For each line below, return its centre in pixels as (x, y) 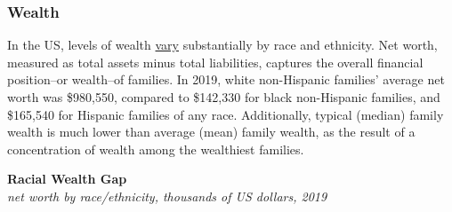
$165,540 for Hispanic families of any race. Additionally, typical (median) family (226, 114)
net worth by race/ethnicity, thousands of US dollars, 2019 (167, 196)
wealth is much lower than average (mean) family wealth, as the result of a (211, 132)
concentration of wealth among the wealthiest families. (156, 149)
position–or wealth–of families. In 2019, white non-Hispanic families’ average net (226, 79)
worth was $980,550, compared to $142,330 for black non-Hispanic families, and (224, 97)
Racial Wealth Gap (67, 179)
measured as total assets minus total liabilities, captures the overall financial (215, 62)
